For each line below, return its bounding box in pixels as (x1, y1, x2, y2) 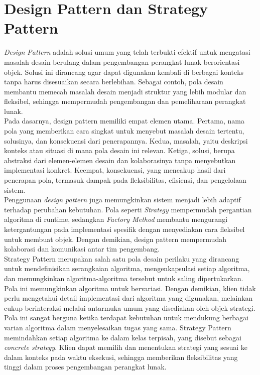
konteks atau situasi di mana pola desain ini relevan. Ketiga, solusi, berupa (4, 145, 235, 156)
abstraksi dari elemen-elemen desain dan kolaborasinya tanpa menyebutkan (4, 155, 236, 165)
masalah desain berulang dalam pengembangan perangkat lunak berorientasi (4, 56, 240, 67)
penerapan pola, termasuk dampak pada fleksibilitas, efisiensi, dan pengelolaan (4, 175, 246, 185)
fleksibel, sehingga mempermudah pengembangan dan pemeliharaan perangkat (4, 96, 246, 106)
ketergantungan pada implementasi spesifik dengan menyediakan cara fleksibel (4, 224, 245, 234)
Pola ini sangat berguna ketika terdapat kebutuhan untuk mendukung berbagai (4, 312, 248, 323)
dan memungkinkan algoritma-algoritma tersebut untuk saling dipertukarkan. (4, 273, 243, 283)
